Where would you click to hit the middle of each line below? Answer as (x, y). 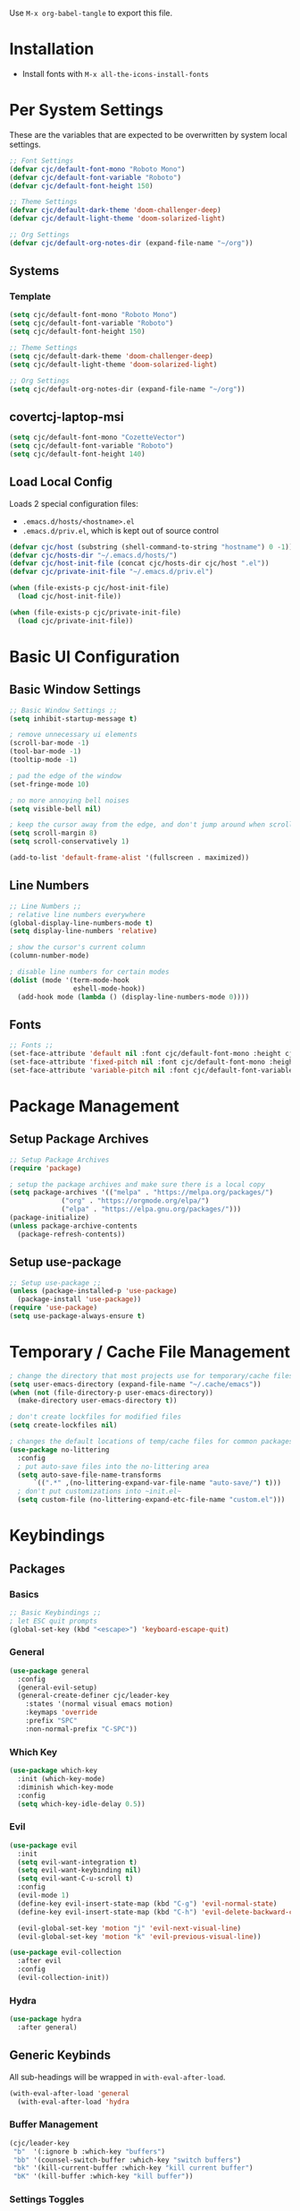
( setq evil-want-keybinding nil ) (79, 1871)
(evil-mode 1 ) (43, 1896)
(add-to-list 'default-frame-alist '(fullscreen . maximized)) (129, 858)
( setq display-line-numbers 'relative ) (83, 931)
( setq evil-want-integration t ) (78, 1862)
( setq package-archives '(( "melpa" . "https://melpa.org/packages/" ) (142, 1193)
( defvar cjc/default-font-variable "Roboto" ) (95, 177)
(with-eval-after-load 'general (69, 2093)
